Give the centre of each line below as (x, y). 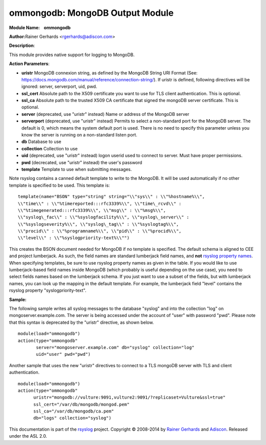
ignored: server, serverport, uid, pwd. (59, 87)
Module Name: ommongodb (40, 28)
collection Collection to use (50, 148)
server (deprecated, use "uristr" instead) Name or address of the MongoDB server (105, 114)
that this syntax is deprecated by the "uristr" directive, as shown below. (82, 322)
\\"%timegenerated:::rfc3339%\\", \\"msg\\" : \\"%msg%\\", (92, 210)
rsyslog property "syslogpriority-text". (48, 290)
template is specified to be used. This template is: (60, 185)
